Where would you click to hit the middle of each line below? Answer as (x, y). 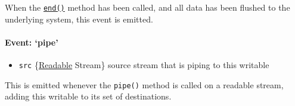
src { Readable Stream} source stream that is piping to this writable (144, 65)
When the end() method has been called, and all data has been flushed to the (147, 7)
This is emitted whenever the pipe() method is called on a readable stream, (144, 84)
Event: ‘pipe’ (32, 42)
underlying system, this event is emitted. (79, 19)
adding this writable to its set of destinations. (88, 96)
